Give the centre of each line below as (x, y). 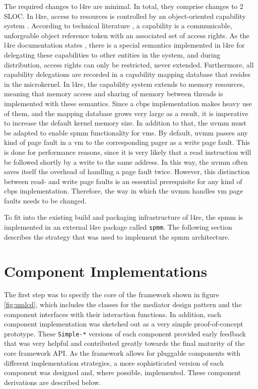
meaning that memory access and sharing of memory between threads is (114, 94)
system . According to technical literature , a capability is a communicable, (118, 26)
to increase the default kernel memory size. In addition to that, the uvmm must (125, 123)
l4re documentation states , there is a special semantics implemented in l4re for (125, 45)
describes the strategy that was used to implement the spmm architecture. (117, 236)
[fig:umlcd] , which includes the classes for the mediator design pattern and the (123, 304)
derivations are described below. (53, 382)
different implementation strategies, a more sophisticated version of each (114, 362)
